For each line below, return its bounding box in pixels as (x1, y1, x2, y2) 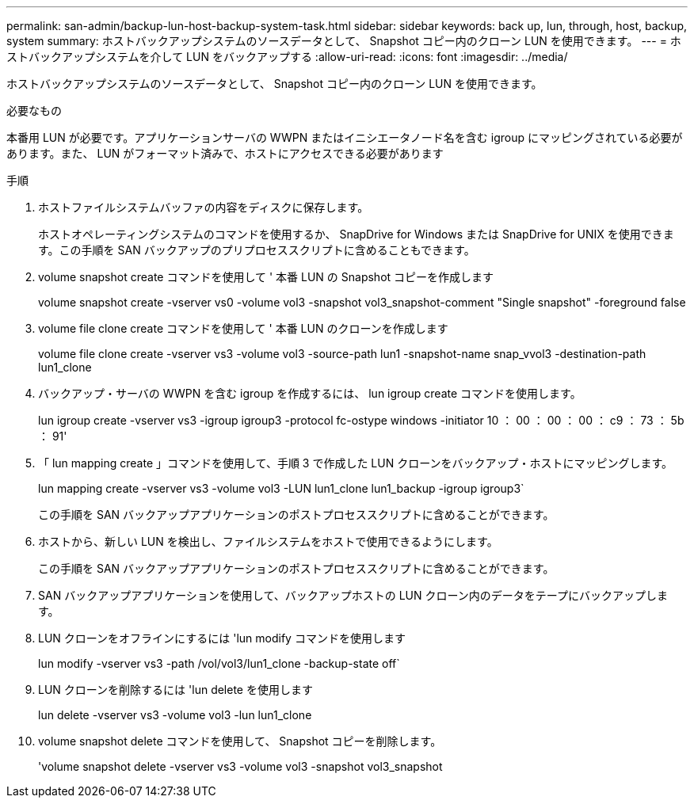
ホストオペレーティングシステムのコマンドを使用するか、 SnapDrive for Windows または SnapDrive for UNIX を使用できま (38, 227, 674, 241)
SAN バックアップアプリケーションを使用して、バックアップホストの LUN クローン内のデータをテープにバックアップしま (38, 589, 668, 602)
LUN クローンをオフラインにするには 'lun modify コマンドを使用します (38, 631, 406, 645)
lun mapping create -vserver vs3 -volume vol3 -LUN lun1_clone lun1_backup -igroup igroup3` (38, 482, 524, 495)
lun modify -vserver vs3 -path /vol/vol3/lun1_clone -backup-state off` (38, 657, 400, 670)
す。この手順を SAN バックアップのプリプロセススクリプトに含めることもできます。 (38, 243, 475, 257)
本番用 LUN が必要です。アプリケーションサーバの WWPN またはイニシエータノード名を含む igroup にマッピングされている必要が (6, 131, 683, 144)
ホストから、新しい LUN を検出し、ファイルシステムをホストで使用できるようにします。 (38, 535, 498, 548)
